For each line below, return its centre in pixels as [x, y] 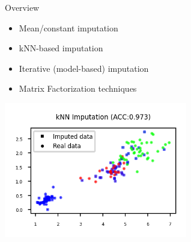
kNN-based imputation [61, 48]
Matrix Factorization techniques [78, 88]
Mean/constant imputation [68, 27]
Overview [22, 7]
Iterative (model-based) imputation [84, 68]
